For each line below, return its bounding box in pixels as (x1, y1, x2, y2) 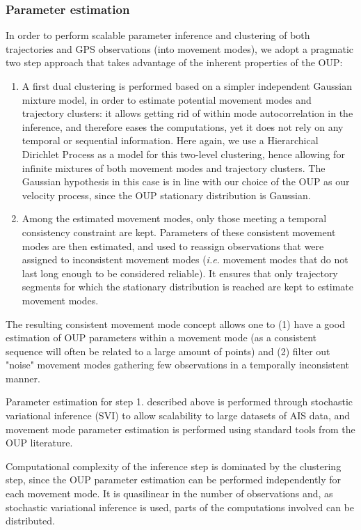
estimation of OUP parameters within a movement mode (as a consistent (6, 330, 317, 345)
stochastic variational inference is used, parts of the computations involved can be (6, 499, 355, 514)
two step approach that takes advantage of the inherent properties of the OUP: (6, 55, 343, 70)
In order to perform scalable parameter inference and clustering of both (6, 28, 310, 42)
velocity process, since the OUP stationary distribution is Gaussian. (22, 187, 311, 202)
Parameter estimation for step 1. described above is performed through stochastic (6, 394, 353, 409)
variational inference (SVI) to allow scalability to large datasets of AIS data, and (6, 408, 351, 423)
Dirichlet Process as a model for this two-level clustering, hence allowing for (22, 146, 345, 161)
